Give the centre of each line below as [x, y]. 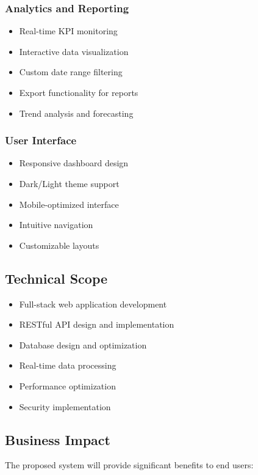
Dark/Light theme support [69, 183]
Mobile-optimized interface [69, 204]
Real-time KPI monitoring [68, 31]
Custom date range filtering [71, 72]
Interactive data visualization [74, 51]
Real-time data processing [68, 365]
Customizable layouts [59, 245]
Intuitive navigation [56, 225]
